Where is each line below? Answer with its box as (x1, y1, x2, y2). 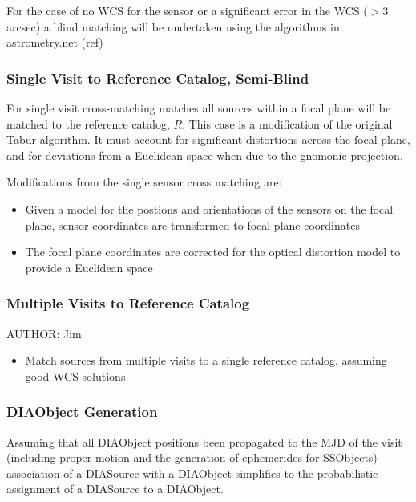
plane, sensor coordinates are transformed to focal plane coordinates (25, 216, 360, 233)
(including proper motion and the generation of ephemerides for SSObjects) (6, 449, 378, 466)
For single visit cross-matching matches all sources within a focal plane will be (6, 100, 391, 116)
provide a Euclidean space (25, 259, 153, 275)
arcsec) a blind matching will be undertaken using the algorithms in (6, 18, 340, 35)
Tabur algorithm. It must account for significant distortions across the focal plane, (6, 131, 410, 148)
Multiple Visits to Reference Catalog (6, 293, 250, 313)
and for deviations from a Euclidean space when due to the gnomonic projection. (6, 146, 403, 163)
